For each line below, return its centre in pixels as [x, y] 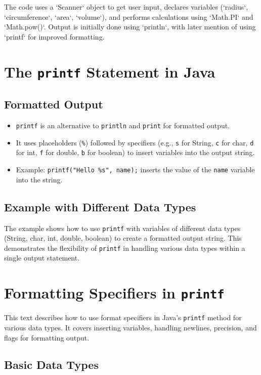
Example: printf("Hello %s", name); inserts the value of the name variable [135, 170]
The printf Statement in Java [110, 71]
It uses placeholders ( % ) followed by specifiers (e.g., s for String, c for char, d [135, 142]
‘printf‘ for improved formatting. [54, 36]
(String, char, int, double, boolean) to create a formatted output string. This [123, 238]
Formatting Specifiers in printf [114, 293]
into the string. [39, 179]
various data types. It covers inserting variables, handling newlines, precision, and [130, 327]
